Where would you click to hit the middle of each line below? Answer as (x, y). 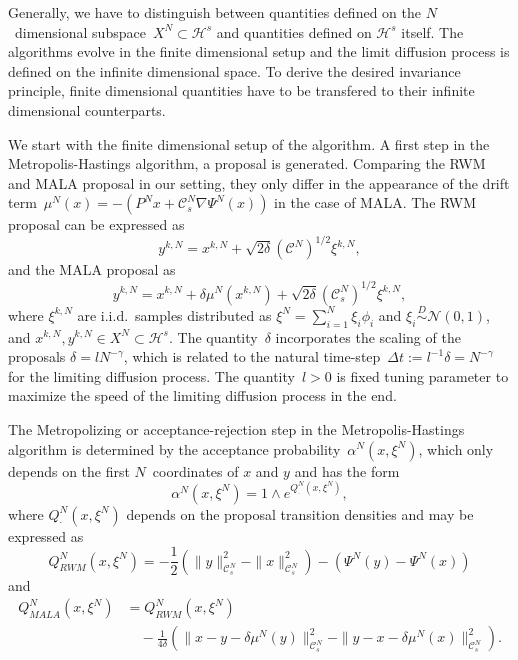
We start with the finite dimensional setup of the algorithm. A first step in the (249, 143)
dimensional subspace (80, 31)
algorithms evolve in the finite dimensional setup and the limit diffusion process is (259, 51)
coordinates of (195, 470)
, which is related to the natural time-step (252, 356)
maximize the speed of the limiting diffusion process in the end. (202, 395)
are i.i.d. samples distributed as (174, 314)
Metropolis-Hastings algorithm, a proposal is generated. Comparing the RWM (247, 163)
